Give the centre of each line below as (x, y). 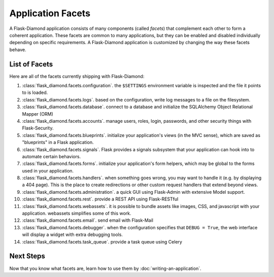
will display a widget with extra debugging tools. (72, 235)
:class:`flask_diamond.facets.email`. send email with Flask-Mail (88, 220)
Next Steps (27, 256)
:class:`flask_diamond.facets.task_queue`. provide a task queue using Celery (102, 241)
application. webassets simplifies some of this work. (77, 214)
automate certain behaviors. (52, 156)
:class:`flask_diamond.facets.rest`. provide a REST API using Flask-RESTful (100, 199)
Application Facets (50, 13)
